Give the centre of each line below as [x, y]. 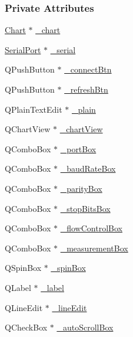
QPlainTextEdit [34, 109]
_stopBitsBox [85, 208]
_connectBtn [88, 69]
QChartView [28, 129]
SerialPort [23, 49]
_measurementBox [94, 248]
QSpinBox [23, 268]
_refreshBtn [86, 89]
